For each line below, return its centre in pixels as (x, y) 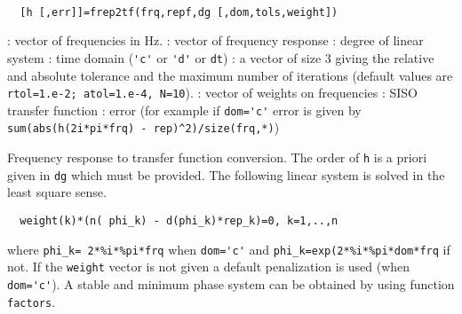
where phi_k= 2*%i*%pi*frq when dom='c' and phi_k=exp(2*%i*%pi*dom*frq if (229, 249)
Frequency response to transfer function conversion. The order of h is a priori (217, 157)
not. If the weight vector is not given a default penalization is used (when (209, 267)
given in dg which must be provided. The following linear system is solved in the (226, 174)
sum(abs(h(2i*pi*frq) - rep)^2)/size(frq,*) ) (143, 127)
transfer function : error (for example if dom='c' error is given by (184, 110)
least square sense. (57, 192)
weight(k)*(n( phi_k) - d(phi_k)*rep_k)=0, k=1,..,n (179, 220)
